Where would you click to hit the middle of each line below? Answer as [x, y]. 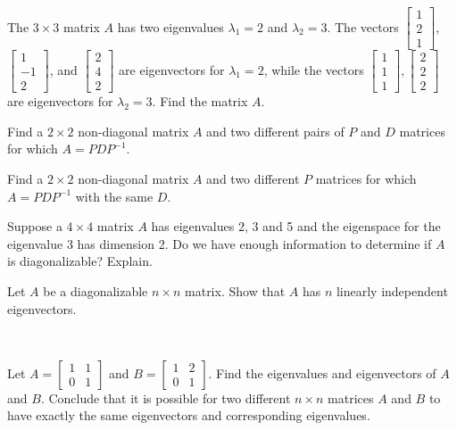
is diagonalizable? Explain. [80, 261]
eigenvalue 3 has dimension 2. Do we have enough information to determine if [220, 243]
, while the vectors [314, 69]
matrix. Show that [235, 290]
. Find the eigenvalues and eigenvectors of [322, 372]
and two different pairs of [275, 131]
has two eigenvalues [170, 26]
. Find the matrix [200, 101]
